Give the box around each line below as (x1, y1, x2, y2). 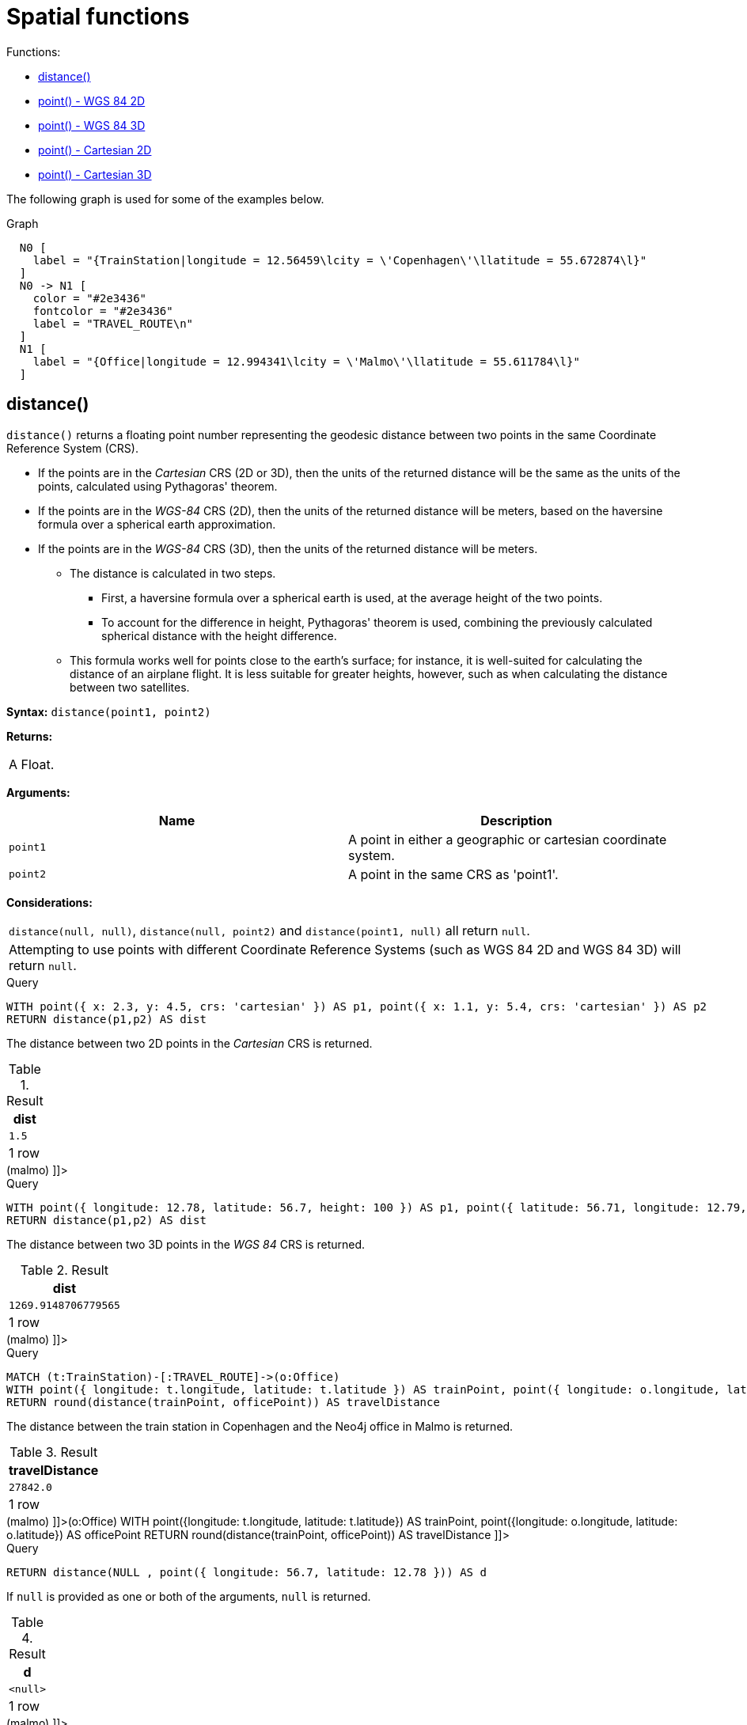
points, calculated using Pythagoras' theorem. (38, 479, 278, 493)
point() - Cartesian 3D (38, 167, 152, 181)
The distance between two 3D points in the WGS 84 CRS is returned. (6, 1237, 366, 1251)
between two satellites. (70, 680, 190, 694)
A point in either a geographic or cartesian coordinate (348, 831, 667, 847)
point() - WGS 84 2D (38, 93, 146, 108)
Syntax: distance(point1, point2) (6, 704, 211, 718)
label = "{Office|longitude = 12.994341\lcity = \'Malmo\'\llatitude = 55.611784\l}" (32, 354, 580, 368)
